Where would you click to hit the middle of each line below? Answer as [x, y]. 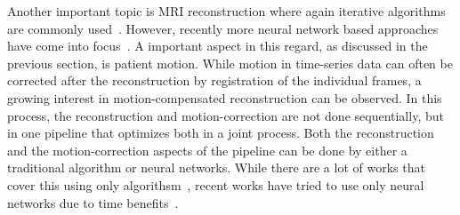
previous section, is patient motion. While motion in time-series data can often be [230, 63]
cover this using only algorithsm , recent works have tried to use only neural [216, 184]
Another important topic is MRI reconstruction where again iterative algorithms [226, 11]
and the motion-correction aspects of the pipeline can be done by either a [207, 150]
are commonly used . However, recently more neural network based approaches [223, 28]
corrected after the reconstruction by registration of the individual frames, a [214, 80]
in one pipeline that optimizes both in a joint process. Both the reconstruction [221, 133]
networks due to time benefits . [93, 202]
